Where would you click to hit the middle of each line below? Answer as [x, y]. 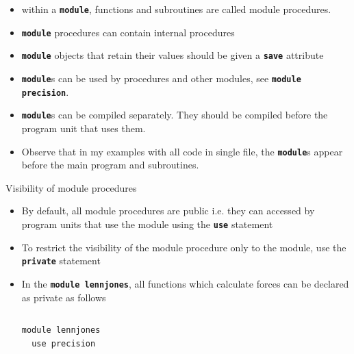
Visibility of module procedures [71, 187]
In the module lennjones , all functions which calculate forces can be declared [185, 283]
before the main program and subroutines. [110, 165]
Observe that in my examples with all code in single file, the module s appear [182, 151]
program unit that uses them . [84, 128]
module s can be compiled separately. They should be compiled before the [175, 115]
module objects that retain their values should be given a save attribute [173, 55]
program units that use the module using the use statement [147, 224]
